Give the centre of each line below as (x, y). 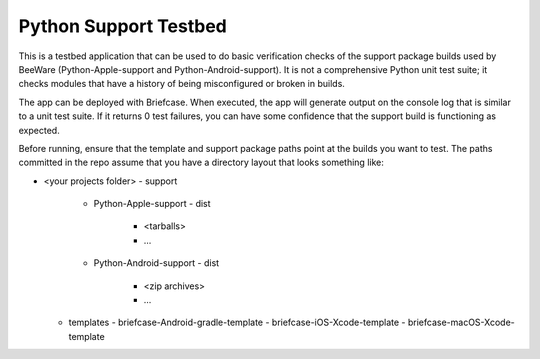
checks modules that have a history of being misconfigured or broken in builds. (181, 84)
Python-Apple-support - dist (152, 204)
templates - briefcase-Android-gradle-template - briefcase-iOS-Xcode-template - (237, 322)
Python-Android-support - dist (156, 263)
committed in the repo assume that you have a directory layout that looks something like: (201, 162)
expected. (39, 130)
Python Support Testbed (122, 26)
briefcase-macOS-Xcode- (461, 322)
